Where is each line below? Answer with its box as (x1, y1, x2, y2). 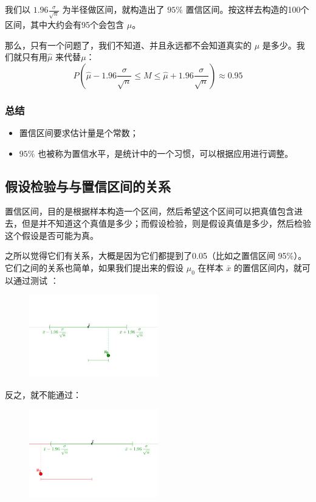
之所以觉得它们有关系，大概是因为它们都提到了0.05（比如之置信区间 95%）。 (5, 249, 307, 262)
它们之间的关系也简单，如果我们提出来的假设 (5, 261, 184, 273)
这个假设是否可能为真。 (5, 229, 98, 241)
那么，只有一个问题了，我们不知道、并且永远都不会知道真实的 (5, 38, 252, 51)
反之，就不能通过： (5, 388, 81, 401)
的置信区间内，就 (233, 261, 302, 273)
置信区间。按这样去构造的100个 (185, 3, 309, 15)
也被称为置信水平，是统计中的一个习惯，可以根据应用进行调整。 (38, 146, 294, 159)
